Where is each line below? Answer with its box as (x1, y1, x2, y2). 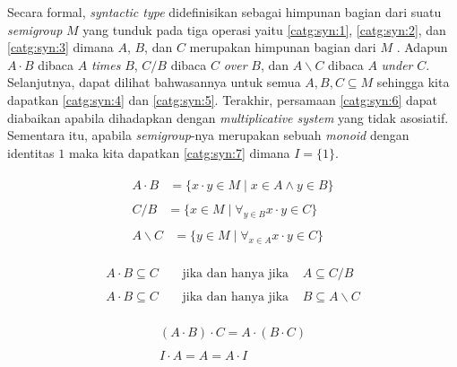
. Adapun (396, 38, 448, 57)
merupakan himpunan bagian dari (189, 38, 376, 57)
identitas (7, 143, 55, 162)
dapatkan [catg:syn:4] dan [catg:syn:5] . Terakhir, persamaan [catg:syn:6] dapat (7, 90, 438, 109)
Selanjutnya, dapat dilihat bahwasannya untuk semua (7, 73, 301, 92)
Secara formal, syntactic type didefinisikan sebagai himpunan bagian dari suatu (7, 3, 442, 21)
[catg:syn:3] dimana (7, 38, 114, 57)
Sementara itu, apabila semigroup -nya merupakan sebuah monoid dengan (7, 126, 410, 144)
